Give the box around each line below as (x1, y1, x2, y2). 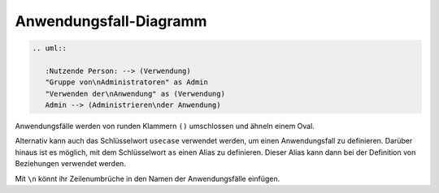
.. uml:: (32, 44, 67, 53)
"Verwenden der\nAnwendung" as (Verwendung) (45, 89, 225, 98)
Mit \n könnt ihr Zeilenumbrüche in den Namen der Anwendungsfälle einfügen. (15, 174, 280, 183)
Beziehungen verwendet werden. (15, 159, 126, 169)
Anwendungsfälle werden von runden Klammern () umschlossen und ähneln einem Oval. (15, 122, 315, 131)
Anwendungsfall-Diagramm (15, 12, 207, 30)
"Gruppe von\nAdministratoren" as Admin (45, 78, 209, 87)
